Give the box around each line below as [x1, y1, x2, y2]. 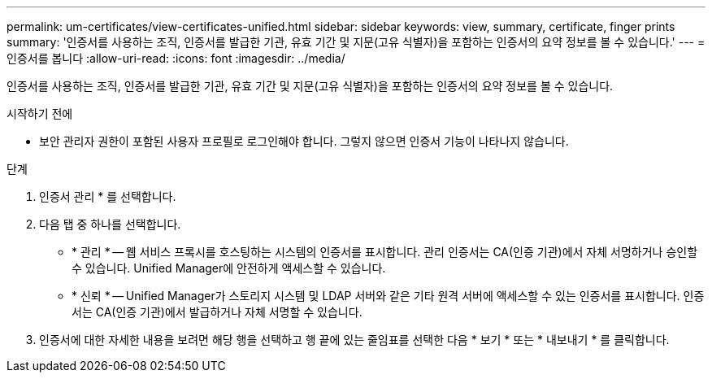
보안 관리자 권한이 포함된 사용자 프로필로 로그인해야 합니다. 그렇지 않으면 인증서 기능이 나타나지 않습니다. [39, 134, 569, 148]
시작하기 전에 [7, 107, 73, 120]
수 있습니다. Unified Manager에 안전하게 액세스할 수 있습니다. [72, 261, 386, 275]
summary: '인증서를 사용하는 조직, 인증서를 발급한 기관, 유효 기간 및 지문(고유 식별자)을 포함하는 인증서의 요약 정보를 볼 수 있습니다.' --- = [7, 35, 705, 49]
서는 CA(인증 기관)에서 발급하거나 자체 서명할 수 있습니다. [72, 305, 363, 319]
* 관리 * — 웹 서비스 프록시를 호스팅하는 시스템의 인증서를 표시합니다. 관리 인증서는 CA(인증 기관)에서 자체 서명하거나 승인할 [72, 245, 698, 259]
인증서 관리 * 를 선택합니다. [39, 189, 176, 203]
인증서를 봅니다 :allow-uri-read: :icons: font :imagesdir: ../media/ [7, 51, 345, 65]
